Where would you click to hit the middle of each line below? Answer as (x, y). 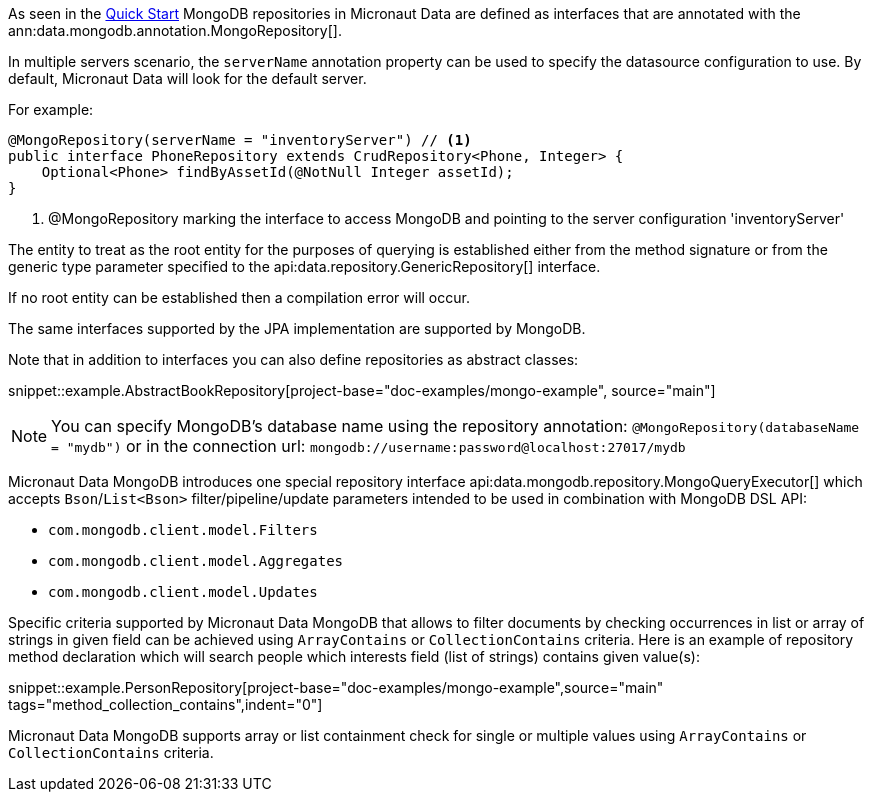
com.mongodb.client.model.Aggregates (196, 561)
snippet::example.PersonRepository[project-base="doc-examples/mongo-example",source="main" (336, 687)
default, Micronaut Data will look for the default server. (187, 78)
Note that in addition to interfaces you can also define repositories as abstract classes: (293, 359)
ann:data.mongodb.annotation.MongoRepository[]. (175, 30)
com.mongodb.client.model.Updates (183, 592)
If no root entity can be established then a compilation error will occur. (239, 297)
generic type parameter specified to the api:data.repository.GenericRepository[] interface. (304, 266)
